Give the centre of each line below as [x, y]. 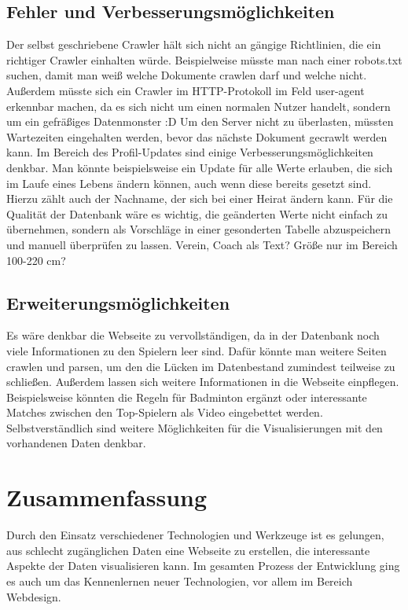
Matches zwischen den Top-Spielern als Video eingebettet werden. [165, 412]
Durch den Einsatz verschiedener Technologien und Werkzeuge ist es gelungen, [195, 535]
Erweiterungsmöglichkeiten [118, 302]
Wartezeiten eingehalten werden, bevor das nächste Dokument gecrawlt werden [197, 136]
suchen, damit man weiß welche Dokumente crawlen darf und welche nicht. [187, 75]
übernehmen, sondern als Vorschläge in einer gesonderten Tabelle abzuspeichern [199, 229]
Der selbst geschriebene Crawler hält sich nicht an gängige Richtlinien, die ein [194, 44]
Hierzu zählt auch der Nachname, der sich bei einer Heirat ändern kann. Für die [200, 198]
